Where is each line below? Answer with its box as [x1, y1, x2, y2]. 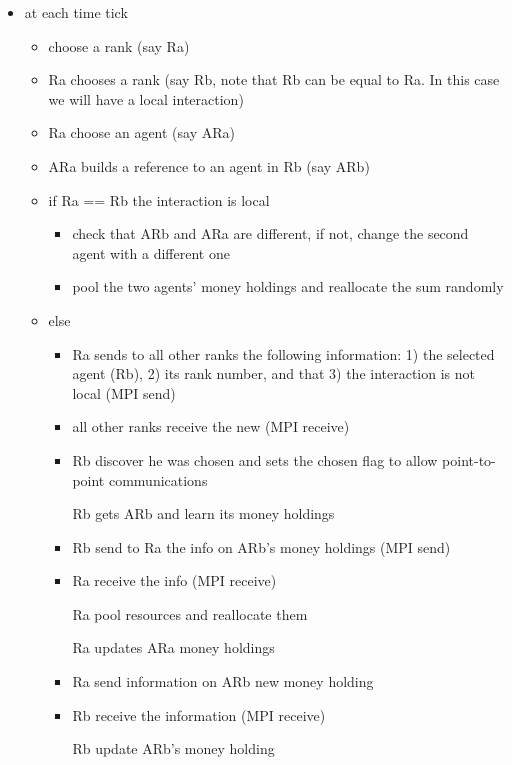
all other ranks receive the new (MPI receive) [72, 416, 350, 437]
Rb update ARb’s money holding [72, 738, 275, 759]
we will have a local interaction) [48, 88, 244, 109]
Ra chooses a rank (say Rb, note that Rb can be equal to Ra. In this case [48, 69, 500, 90]
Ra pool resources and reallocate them [72, 603, 308, 624]
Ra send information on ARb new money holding [72, 671, 374, 692]
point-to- [442, 449, 496, 470]
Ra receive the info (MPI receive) [72, 570, 277, 591]
